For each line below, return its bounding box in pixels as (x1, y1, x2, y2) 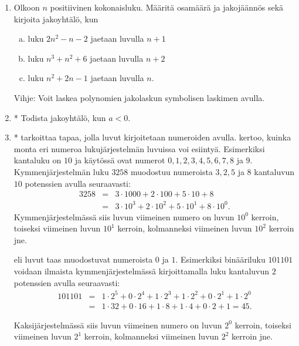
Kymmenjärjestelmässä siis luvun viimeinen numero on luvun (13, 210, 235, 223)
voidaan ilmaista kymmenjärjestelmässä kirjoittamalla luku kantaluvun (13, 265, 270, 277)
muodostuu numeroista (131, 165, 213, 177)
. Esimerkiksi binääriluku (175, 253, 266, 266)
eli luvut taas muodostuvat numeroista (13, 253, 153, 266)
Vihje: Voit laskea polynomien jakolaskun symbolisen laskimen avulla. (13, 91, 265, 103)
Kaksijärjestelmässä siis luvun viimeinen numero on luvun (13, 318, 222, 331)
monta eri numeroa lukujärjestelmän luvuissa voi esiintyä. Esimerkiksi (13, 142, 265, 154)
